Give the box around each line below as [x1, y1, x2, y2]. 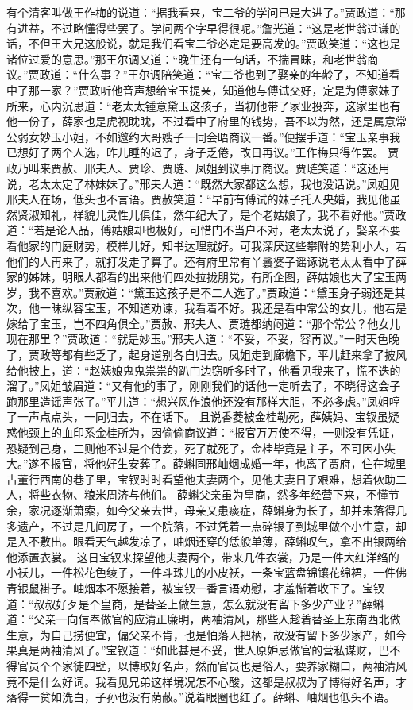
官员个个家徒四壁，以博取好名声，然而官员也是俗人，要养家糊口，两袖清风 [17, 657, 407, 673]
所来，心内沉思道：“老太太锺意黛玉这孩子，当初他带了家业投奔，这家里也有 [6, 97, 401, 114]
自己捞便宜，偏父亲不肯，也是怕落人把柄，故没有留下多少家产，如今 [50, 626, 407, 642]
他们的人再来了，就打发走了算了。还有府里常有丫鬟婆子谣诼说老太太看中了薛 [6, 253, 407, 269]
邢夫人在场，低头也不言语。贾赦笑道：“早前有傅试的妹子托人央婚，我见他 [6, 191, 390, 207]
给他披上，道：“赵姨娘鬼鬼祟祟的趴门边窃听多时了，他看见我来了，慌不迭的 [6, 361, 401, 378]
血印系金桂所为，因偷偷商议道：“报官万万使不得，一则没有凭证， [61, 424, 401, 441]
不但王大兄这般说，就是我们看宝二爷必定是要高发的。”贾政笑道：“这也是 [28, 35, 401, 52]
